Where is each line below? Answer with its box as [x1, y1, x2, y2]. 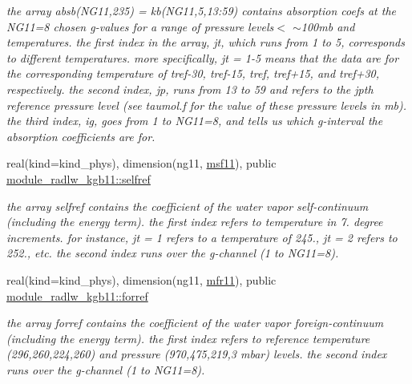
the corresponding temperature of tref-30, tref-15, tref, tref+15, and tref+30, [6, 65, 380, 82]
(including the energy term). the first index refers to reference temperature [6, 329, 370, 346]
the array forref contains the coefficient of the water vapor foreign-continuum [6, 314, 384, 331]
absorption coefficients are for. [6, 127, 156, 144]
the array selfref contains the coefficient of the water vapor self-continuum [6, 197, 369, 214]
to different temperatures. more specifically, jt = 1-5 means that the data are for [6, 49, 399, 66]
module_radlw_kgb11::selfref [6, 170, 151, 187]
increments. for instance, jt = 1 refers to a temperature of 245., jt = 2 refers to [6, 228, 398, 245]
